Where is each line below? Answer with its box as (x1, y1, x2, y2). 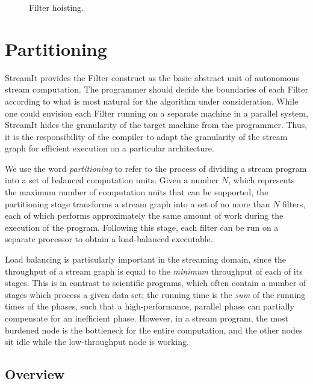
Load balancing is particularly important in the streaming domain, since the (5, 253, 286, 266)
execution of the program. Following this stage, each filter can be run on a (5, 221, 279, 233)
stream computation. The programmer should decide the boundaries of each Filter (5, 83, 308, 96)
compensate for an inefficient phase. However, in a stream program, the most (5, 312, 289, 324)
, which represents (228, 174, 295, 186)
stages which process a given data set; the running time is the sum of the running (5, 288, 306, 300)
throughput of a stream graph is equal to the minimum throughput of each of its (5, 264, 303, 277)
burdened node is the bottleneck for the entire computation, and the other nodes (5, 323, 303, 336)
